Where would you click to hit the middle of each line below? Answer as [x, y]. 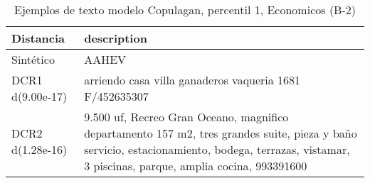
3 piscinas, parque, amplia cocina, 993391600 [196, 166]
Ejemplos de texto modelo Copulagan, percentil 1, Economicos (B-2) [185, 10]
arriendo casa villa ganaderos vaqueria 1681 [192, 80]
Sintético [33, 59]
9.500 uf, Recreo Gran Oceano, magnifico [186, 117]
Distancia [38, 38]
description [116, 38]
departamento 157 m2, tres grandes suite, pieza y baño [221, 133]
